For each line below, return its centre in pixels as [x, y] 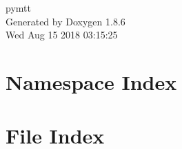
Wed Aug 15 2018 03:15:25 [62, 35]
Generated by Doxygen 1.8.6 [65, 21]
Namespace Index [91, 81]
